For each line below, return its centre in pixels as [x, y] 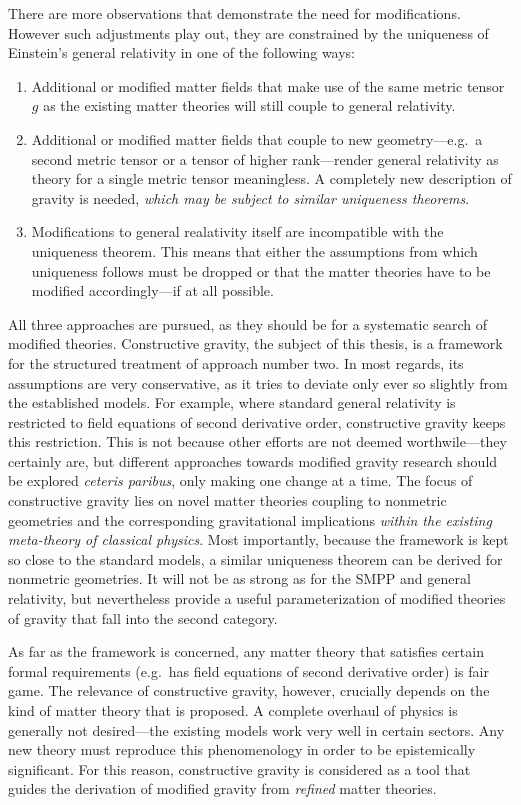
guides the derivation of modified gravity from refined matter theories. [222, 788]
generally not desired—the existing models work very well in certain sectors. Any [256, 729]
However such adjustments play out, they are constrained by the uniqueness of [248, 32]
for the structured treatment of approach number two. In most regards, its [236, 362]
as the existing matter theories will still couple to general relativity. [249, 105]
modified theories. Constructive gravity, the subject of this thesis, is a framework [255, 343]
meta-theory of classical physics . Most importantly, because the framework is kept [258, 539]
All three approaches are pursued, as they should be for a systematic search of [248, 323]
